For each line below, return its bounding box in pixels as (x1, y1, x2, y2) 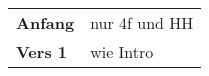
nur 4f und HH (90, 11, 194, 34)
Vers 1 (16, 40, 67, 63)
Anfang (16, 11, 75, 34)
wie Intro (90, 40, 154, 63)
